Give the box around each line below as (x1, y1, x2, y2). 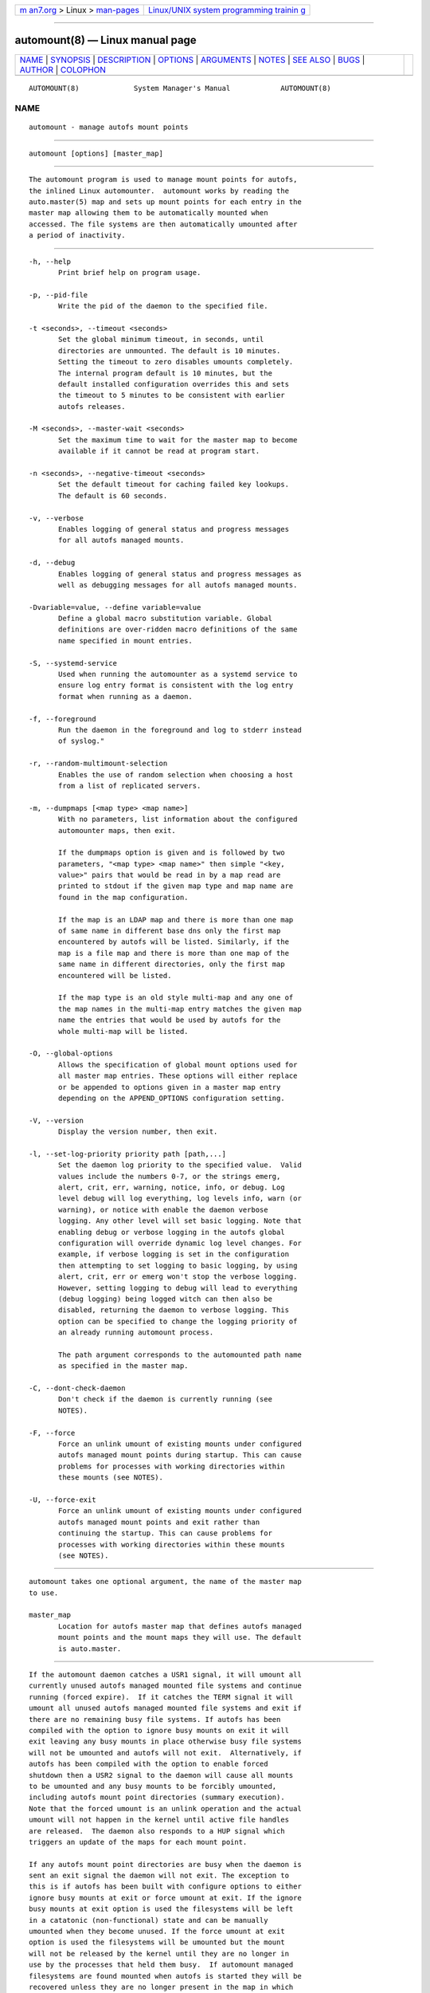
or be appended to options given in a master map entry (58, 1083, 281, 1091)
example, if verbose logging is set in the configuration (58, 1250, 290, 1259)
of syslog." (58, 737, 105, 745)
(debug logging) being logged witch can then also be (58, 1294, 272, 1303)
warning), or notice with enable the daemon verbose (58, 1205, 268, 1214)
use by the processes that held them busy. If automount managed (29, 1960, 294, 1969)
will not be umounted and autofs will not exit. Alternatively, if (29, 1748, 302, 1757)
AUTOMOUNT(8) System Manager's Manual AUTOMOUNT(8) (29, 84, 331, 92)
